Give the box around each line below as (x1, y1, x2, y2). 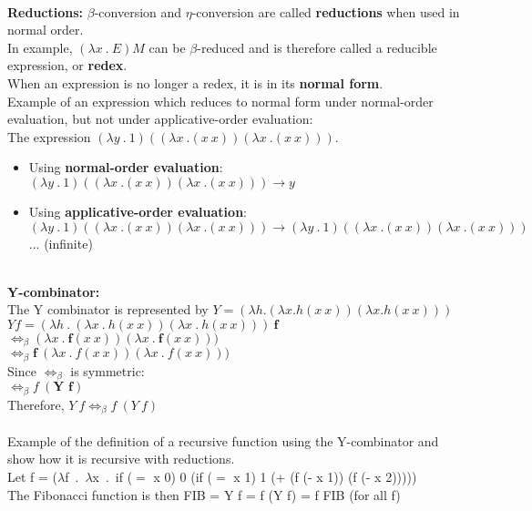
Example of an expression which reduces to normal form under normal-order (7, 91, 434, 110)
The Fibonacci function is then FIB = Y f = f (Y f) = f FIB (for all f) (7, 485, 401, 504)
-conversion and (94, 2, 182, 21)
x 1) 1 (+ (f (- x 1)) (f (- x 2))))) (233, 466, 417, 485)
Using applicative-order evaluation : (28, 201, 247, 220)
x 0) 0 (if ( (153, 466, 213, 485)
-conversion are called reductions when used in (191, 2, 460, 21)
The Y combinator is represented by (7, 300, 209, 319)
